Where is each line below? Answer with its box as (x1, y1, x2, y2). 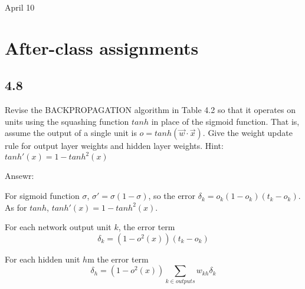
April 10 (5, 1, 35, 13)
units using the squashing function (5, 115, 129, 127)
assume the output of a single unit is (5, 127, 137, 139)
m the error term (87, 253, 149, 265)
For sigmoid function (5, 190, 80, 202)
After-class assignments (5, 35, 199, 59)
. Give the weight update (202, 127, 293, 139)
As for (5, 201, 27, 213)
